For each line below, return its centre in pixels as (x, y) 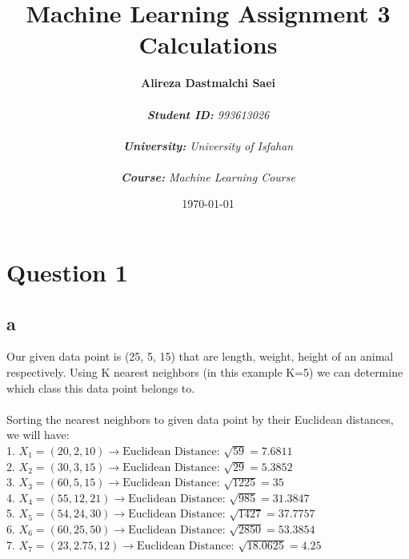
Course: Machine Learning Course (208, 176)
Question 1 (67, 272)
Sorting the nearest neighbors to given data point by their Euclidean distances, (200, 419)
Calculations (208, 44)
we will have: (38, 435)
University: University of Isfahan (208, 145)
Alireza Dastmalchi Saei (208, 83)
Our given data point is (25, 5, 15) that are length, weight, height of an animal (200, 356)
